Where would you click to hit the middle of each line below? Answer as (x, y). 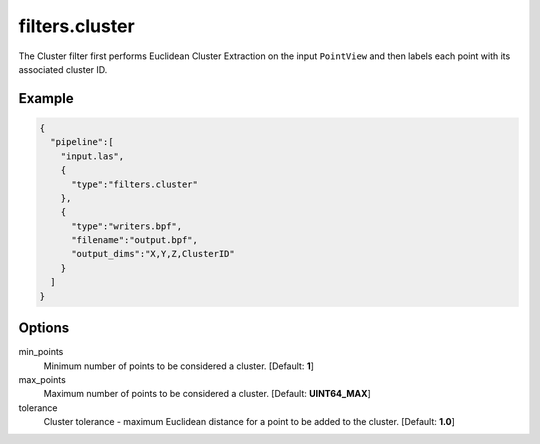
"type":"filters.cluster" (135, 184)
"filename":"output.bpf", (135, 240)
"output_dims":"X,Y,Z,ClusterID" (153, 254)
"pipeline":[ (82, 142)
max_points (42, 379)
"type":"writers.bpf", (127, 226)
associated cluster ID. (63, 69)
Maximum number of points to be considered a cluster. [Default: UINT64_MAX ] (207, 394)
